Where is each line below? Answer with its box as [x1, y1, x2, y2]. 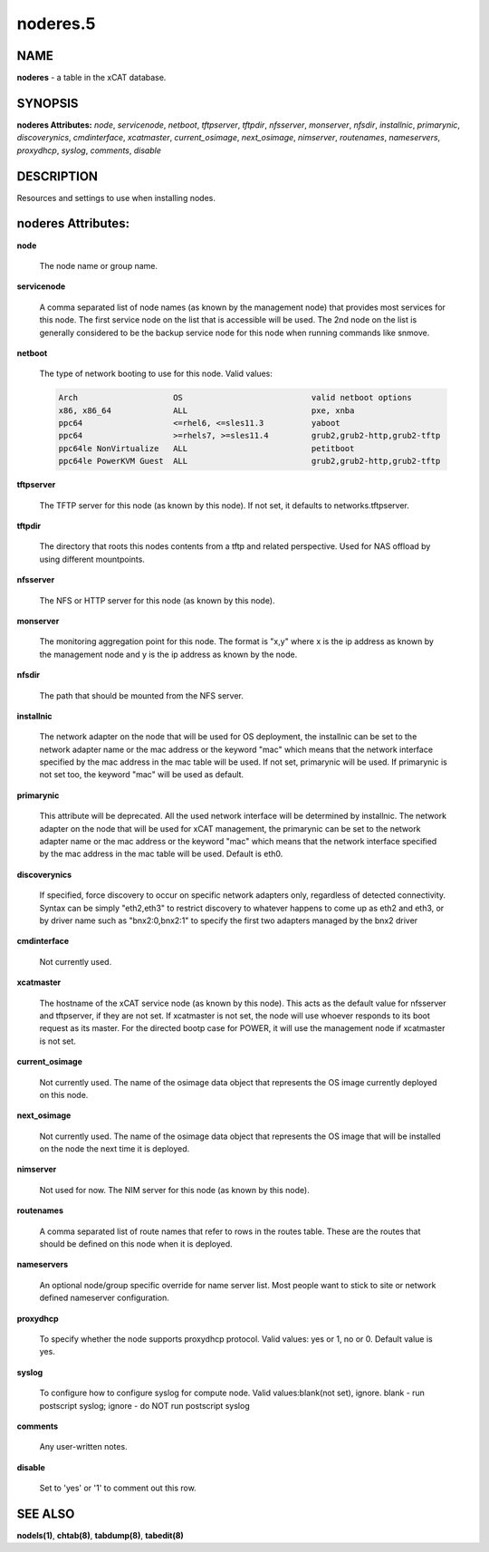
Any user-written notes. [39, 1441, 128, 1452]
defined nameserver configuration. [39, 1292, 169, 1304]
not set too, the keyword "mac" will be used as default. [39, 769, 244, 780]
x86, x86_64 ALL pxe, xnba [58, 405, 355, 416]
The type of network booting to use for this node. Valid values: [39, 368, 273, 380]
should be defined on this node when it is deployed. [39, 1239, 233, 1249]
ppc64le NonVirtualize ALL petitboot [58, 443, 355, 453]
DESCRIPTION [16, 169, 99, 184]
